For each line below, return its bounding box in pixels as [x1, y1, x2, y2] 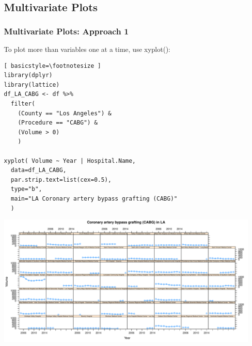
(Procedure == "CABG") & [17, 119, 98, 126]
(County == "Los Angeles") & [17, 110, 111, 117]
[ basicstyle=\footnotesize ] [4, 62, 101, 69]
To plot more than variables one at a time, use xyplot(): [4, 44, 171, 54]
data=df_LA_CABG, [11, 167, 66, 174]
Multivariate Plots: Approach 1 [4, 25, 129, 37]
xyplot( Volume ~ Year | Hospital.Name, [4, 157, 136, 164]
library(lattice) [4, 81, 60, 88]
